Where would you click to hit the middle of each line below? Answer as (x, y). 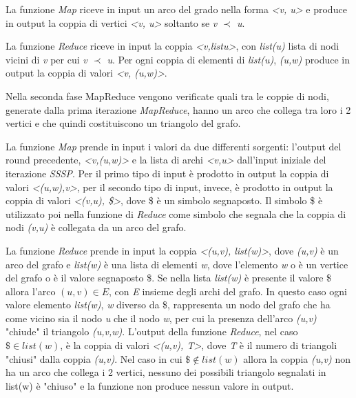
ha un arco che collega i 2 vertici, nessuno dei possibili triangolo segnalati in (166, 372)
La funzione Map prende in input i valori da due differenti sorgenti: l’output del (174, 146)
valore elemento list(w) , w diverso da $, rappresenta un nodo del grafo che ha (168, 305)
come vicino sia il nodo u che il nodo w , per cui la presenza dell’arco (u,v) (161, 318)
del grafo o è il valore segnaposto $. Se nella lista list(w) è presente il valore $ (169, 278)
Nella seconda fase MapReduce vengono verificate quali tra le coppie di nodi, (167, 96)
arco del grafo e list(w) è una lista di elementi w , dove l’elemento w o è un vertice (177, 264)
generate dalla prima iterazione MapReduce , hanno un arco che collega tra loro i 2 (178, 109)
